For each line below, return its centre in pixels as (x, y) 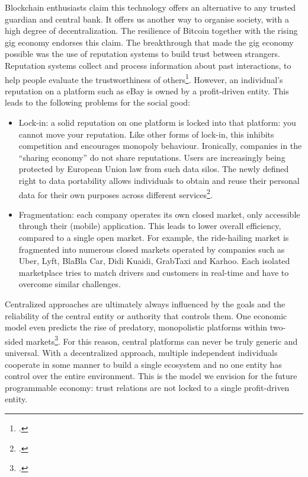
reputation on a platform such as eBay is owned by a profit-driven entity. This (147, 90)
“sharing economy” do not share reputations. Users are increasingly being (152, 157)
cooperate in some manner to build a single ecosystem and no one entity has (143, 364)
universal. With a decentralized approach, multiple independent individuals (141, 352)
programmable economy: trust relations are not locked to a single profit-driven (147, 387)
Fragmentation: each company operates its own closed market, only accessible (159, 214)
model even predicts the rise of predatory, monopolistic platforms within (136, 327)
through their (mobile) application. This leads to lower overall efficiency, (150, 226)
